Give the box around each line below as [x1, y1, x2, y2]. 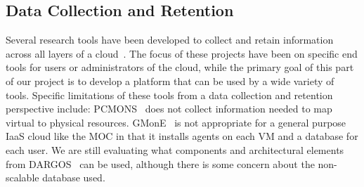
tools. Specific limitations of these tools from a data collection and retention [6, 87, 333, 102]
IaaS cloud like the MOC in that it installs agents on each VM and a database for [6, 129, 358, 143]
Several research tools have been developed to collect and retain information [6, 32, 334, 47]
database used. [42, 170, 105, 185]
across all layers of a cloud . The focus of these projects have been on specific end [6, 46, 358, 60]
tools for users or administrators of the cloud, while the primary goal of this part [6, 60, 354, 75]
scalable [6, 170, 39, 185]
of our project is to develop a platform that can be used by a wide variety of [6, 73, 334, 88]
